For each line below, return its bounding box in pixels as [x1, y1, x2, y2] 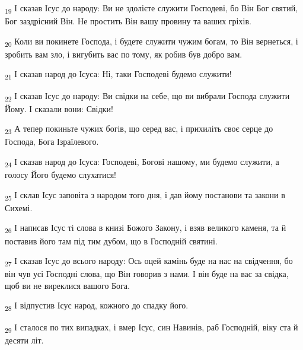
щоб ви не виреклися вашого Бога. [5, 279, 130, 291]
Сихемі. [5, 201, 33, 214]
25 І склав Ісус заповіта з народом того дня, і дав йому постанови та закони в [5, 188, 285, 202]
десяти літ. [5, 333, 44, 346]
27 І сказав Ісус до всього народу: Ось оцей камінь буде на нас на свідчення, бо [5, 254, 293, 268]
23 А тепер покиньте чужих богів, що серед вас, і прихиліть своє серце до [5, 122, 273, 136]
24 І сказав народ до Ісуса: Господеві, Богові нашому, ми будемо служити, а [5, 155, 279, 169]
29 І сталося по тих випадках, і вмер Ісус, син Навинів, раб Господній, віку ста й [5, 320, 298, 335]
